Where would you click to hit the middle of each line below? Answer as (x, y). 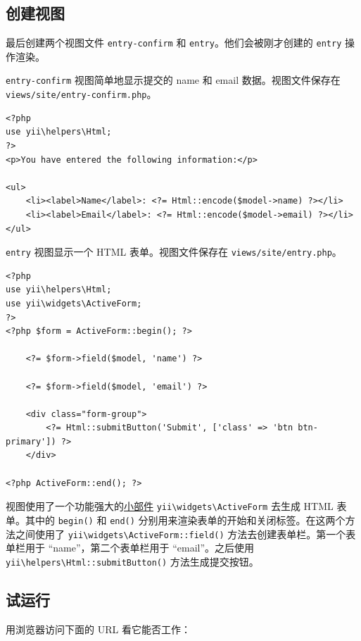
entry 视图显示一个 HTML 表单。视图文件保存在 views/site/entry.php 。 (174, 252)
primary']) (31, 441)
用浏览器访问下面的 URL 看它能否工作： (98, 629)
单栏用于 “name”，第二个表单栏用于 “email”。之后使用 (130, 548)
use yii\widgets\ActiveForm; (74, 303)
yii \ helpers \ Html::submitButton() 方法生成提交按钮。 (132, 561)
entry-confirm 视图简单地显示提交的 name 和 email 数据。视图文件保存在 (173, 80)
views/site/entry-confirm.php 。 (81, 94)
